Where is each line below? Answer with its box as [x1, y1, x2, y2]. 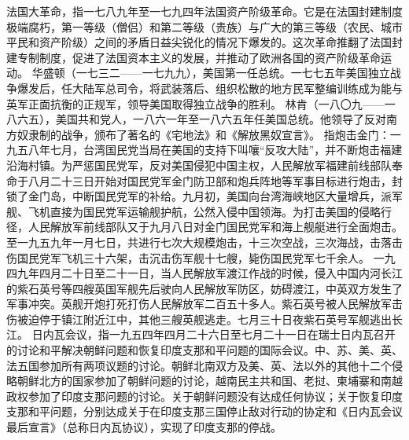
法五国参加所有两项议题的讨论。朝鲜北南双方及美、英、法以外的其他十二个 [6, 357, 392, 373]
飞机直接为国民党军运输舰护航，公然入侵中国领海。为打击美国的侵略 [28, 203, 381, 219]
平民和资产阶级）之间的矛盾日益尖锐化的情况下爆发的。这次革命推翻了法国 [6, 34, 392, 50]
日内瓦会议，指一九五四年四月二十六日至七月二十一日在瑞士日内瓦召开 [31, 326, 396, 343]
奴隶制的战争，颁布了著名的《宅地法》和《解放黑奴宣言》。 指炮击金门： [17, 126, 390, 142]
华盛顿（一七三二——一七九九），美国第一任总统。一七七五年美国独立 [31, 64, 390, 81]
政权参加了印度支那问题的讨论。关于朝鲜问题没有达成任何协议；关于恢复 [6, 387, 381, 404]
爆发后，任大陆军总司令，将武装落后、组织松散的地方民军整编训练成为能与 [17, 79, 403, 96]
